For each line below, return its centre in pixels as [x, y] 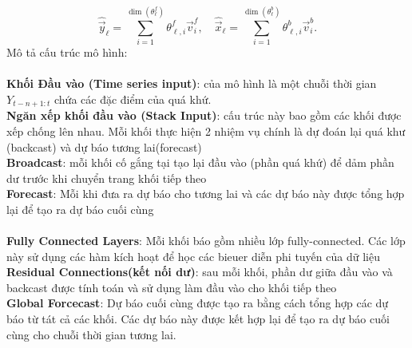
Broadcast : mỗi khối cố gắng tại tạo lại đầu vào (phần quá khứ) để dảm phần [200, 162]
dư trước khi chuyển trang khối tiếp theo [107, 178]
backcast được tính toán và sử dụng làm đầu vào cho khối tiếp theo [172, 287]
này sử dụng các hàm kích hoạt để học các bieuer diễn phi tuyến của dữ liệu [193, 256]
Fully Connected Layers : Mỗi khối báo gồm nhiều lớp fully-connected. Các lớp [206, 241]
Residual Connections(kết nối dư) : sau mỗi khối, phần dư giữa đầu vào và [200, 272]
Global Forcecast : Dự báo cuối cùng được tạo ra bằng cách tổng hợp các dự [198, 303]
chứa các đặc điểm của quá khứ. [133, 99]
